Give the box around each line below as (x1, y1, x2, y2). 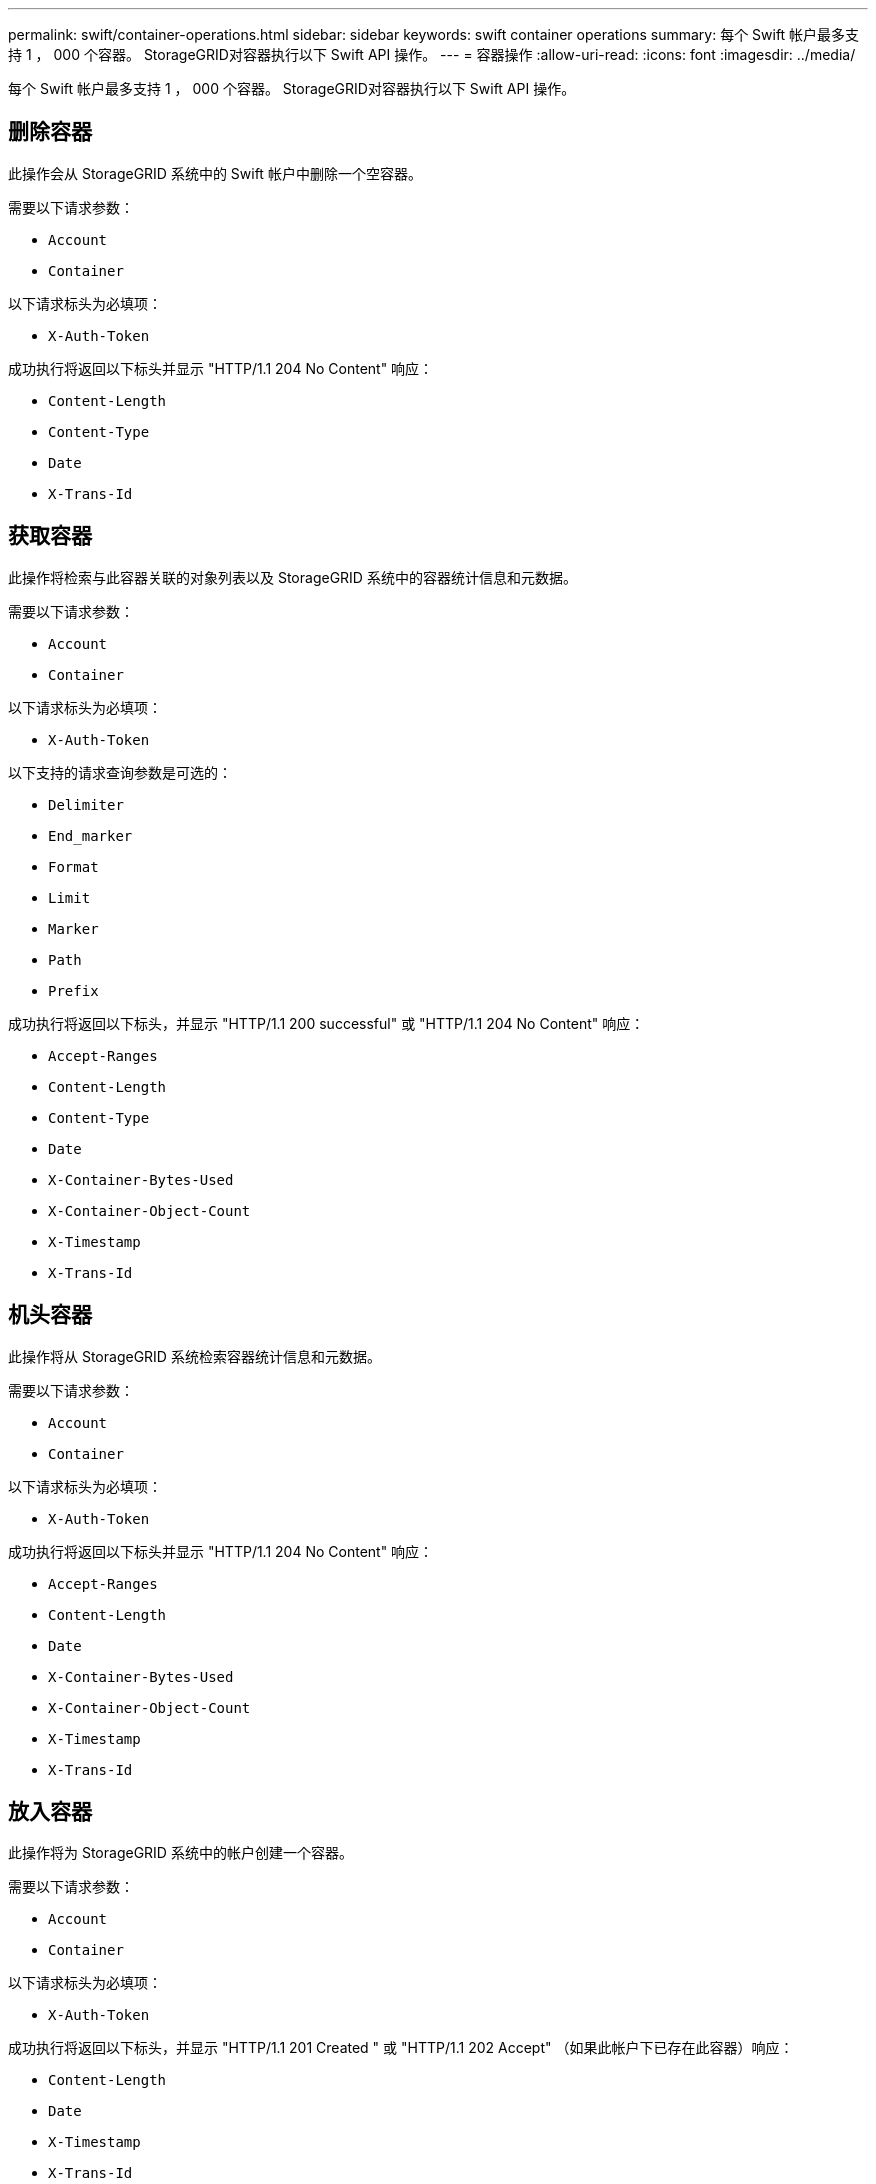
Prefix (48, 982, 99, 999)
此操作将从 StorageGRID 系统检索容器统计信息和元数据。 (8, 1347, 381, 1365)
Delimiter (48, 796, 124, 813)
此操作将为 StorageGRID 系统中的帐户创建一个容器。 (8, 1844, 353, 1862)
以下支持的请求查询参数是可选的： (8, 763, 232, 781)
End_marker (48, 827, 133, 844)
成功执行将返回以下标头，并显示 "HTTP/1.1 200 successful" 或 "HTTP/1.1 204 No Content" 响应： (8, 1014, 645, 1032)
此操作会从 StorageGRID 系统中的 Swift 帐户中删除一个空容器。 (8, 164, 422, 182)
